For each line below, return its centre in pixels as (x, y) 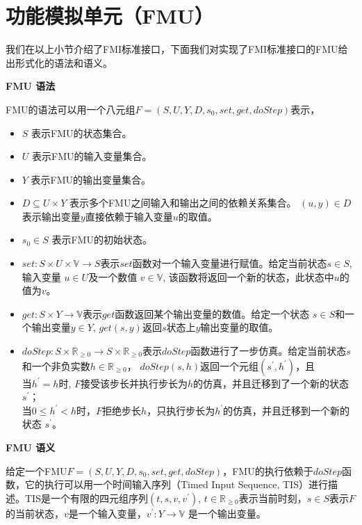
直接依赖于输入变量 (129, 216)
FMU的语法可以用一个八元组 (71, 109)
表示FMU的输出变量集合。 (91, 179)
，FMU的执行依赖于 (268, 470)
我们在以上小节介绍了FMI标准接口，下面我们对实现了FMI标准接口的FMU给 (177, 49)
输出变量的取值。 (239, 327)
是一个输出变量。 (227, 513)
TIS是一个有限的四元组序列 (86, 498)
